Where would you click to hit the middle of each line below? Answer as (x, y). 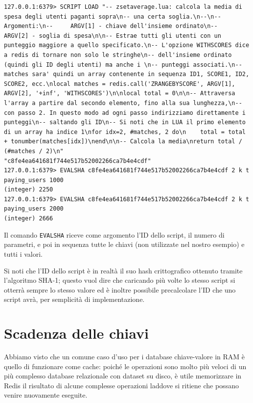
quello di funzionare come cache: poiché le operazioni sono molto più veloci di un (125, 366)
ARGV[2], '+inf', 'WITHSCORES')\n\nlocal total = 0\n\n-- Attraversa (120, 94)
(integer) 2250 (29, 190)
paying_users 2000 (34, 209)
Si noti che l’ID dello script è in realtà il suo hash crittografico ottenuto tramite (123, 270)
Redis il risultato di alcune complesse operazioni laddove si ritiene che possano (121, 385)
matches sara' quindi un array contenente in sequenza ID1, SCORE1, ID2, (127, 74)
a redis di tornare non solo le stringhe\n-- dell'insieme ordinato (118, 55)
